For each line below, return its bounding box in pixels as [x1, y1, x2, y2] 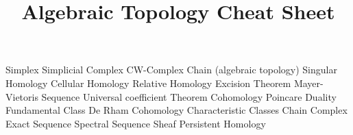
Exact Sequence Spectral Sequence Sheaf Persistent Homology [5, 116, 266, 130]
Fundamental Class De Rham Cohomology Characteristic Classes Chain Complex [5, 103, 348, 117]
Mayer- [293, 75, 324, 90]
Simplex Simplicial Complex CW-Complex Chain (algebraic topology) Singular [5, 62, 337, 77]
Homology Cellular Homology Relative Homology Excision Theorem [5, 75, 291, 90]
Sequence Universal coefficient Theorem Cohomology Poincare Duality [41, 89, 337, 103]
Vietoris [5, 89, 38, 103]
